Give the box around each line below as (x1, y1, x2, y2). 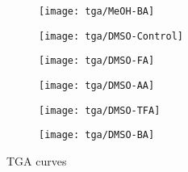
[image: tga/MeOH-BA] (39, 6, 155, 17)
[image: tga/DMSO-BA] (39, 129, 155, 141)
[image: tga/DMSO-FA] (39, 55, 155, 67)
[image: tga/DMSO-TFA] (39, 104, 161, 116)
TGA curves (6, 152, 67, 169)
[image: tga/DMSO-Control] (39, 30, 183, 42)
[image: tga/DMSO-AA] (39, 79, 155, 91)
